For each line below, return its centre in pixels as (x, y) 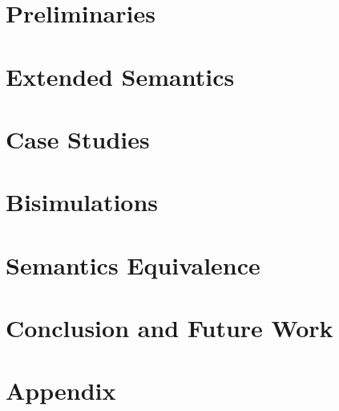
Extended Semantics (120, 76)
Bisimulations (82, 202)
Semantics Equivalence (133, 265)
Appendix (61, 391)
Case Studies (78, 138)
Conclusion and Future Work (169, 328)
